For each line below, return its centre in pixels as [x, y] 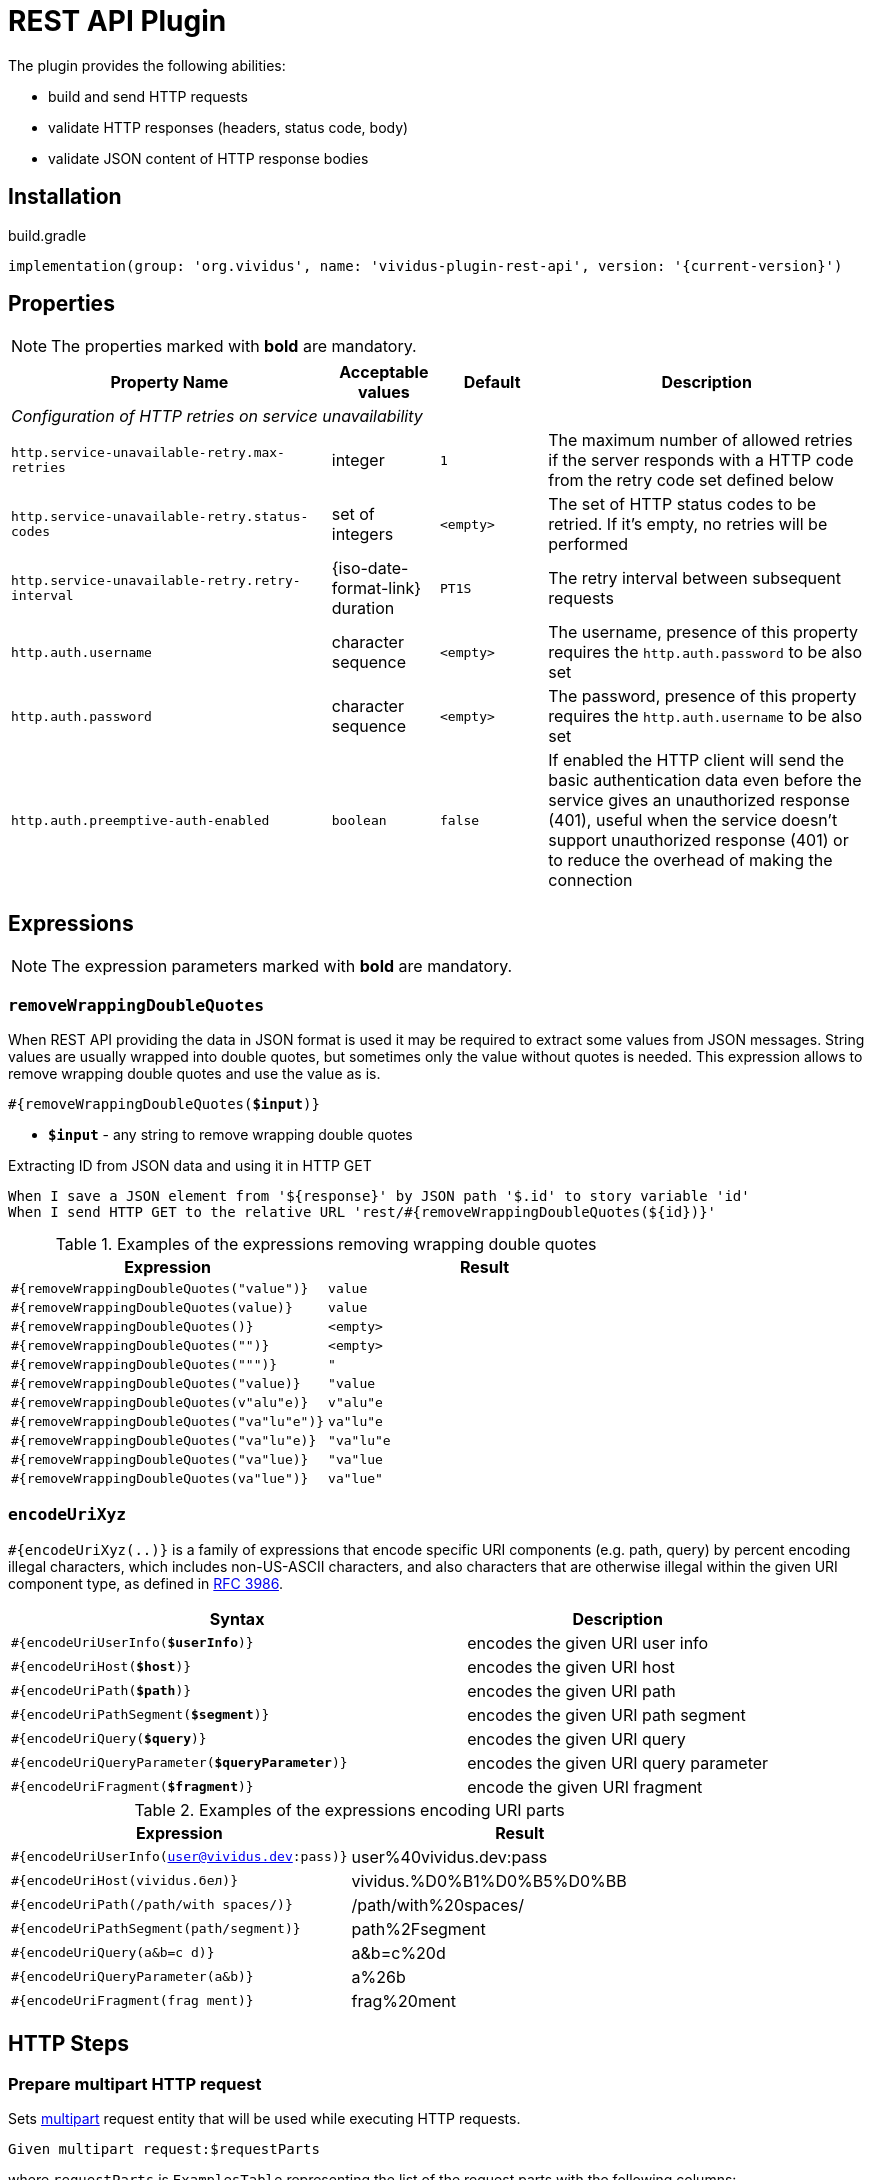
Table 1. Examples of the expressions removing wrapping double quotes [326, 1244]
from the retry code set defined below [691, 480]
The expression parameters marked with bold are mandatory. [282, 966]
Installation [65, 197]
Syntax [237, 1618]
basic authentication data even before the [705, 780]
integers [362, 534]
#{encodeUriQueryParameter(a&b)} [132, 1977]
